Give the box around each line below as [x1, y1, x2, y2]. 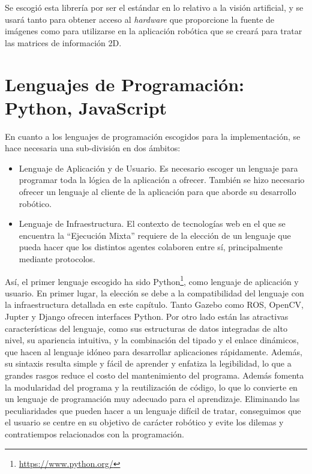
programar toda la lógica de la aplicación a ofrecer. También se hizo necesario [19, 173, 305, 186]
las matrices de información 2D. [5, 36, 122, 49]
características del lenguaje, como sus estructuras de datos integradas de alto [5, 322, 287, 334]
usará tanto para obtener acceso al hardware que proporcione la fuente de [5, 13, 275, 25]
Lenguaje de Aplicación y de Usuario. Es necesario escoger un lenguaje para [19, 161, 298, 174]
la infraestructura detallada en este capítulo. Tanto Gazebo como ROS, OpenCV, [5, 298, 304, 311]
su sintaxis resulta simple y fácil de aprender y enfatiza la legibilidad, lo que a [5, 357, 292, 370]
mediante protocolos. [19, 253, 95, 265]
